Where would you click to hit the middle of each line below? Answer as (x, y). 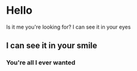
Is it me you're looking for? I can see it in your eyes (68, 27)
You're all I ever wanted (41, 63)
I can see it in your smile (52, 46)
